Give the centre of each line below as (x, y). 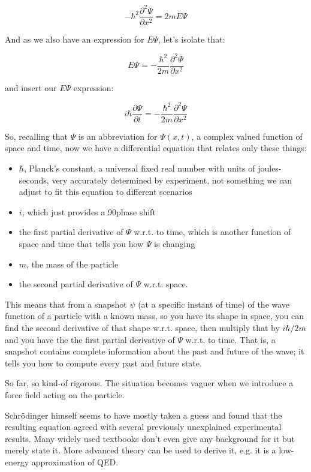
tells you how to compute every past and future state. (103, 363)
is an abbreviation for (118, 136)
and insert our (31, 87)
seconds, (34, 180)
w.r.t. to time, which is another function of (212, 232)
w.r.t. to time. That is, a (230, 339)
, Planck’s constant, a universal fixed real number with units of (139, 168)
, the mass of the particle (73, 264)
